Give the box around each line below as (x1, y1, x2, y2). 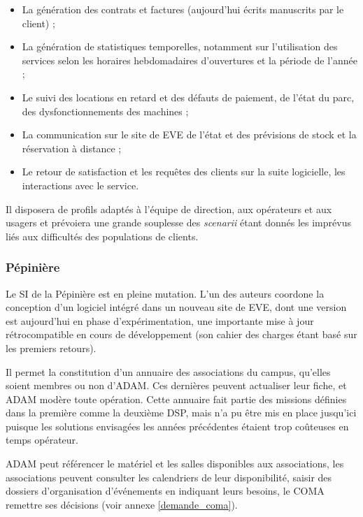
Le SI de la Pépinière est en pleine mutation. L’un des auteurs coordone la (6, 286, 325, 300)
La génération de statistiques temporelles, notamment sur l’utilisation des (22, 39, 338, 54)
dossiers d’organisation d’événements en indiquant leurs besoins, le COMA (6, 483, 325, 498)
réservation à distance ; (22, 140, 122, 155)
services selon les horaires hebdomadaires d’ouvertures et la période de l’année (22, 52, 357, 67)
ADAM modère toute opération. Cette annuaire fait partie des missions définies (6, 391, 347, 406)
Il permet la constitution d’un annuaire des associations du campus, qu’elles (6, 364, 331, 379)
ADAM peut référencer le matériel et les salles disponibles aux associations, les (6, 456, 344, 471)
